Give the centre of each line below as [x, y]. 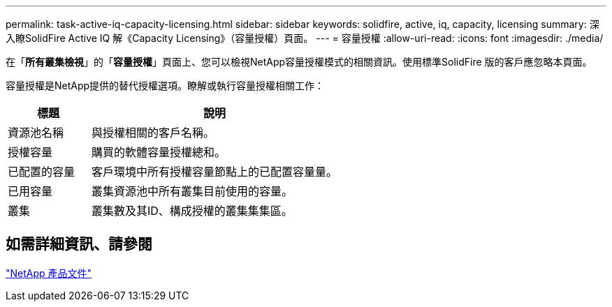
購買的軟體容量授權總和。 [159, 152]
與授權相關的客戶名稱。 [153, 133]
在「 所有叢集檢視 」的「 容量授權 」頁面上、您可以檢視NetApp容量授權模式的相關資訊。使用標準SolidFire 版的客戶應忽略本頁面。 [299, 62]
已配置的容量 [42, 172]
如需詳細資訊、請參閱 [79, 244]
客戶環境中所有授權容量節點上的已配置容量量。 [215, 172]
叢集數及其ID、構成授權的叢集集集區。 [192, 211]
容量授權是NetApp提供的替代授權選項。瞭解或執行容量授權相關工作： [165, 85]
